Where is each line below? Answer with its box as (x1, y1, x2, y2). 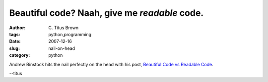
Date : (9, 39, 21, 44)
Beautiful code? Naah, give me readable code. (9, 7, 204, 18)
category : (9, 52, 30, 58)
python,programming (48, 31, 92, 37)
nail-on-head (48, 45, 75, 51)
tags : (9, 31, 20, 37)
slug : (9, 45, 20, 51)
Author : (9, 25, 26, 31)
